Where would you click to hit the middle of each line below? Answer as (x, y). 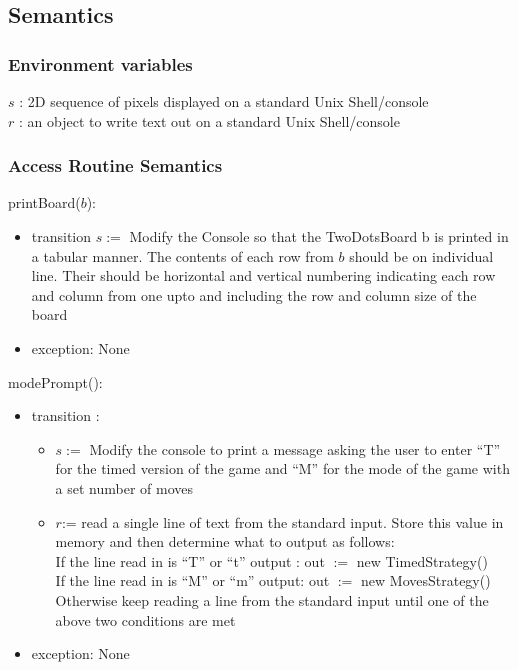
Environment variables (100, 63)
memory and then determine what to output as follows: (225, 541)
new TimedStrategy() (422, 560)
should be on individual (421, 255)
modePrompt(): (55, 381)
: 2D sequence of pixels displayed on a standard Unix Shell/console (224, 101)
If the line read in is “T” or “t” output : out (190, 560)
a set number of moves (124, 487)
